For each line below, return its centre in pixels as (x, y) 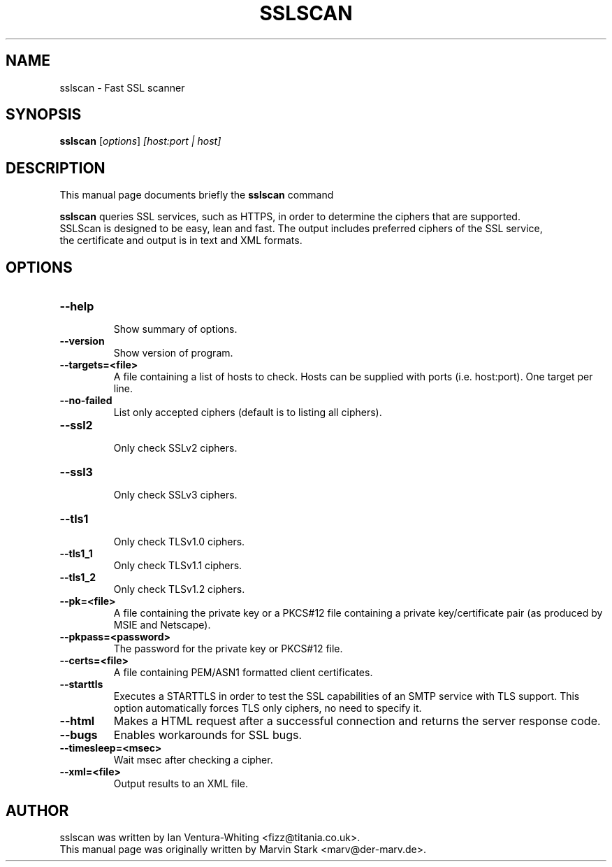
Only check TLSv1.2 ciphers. (179, 589)
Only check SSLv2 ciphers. (175, 448)
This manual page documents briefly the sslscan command (197, 195)
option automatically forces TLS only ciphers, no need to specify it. (268, 708)
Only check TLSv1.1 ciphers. (178, 566)
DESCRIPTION (56, 168)
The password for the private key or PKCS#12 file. (228, 649)
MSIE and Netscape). (162, 625)
